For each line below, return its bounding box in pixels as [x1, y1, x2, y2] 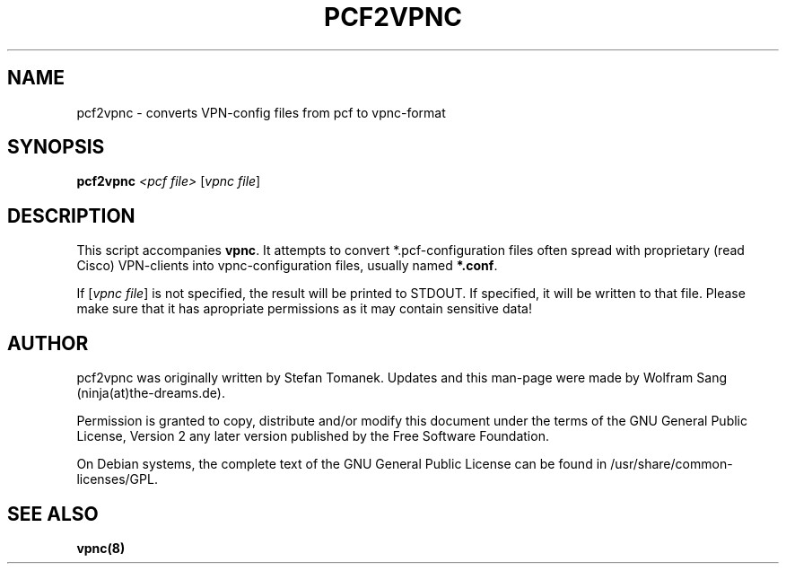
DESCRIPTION [7, 204, 135, 227]
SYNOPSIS [7, 136, 105, 159]
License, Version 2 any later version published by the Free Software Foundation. [76, 428, 549, 444]
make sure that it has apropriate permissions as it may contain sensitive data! [76, 301, 532, 317]
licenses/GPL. [76, 471, 158, 488]
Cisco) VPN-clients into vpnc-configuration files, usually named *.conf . [76, 258, 498, 274]
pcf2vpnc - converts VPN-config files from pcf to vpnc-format [76, 104, 446, 120]
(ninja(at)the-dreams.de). [76, 385, 225, 401]
